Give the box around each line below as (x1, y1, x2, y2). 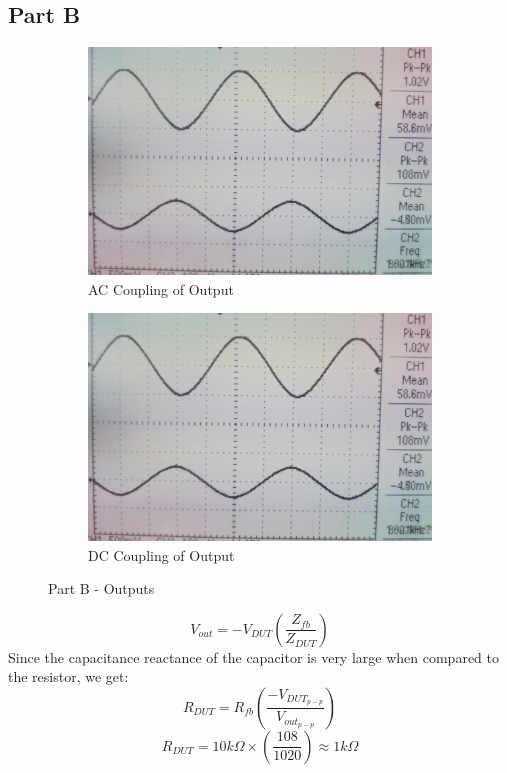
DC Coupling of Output (88, 544, 235, 565)
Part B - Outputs (48, 578, 155, 599)
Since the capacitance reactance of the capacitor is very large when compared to (8, 646, 499, 667)
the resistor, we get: (8, 666, 129, 687)
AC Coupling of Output (88, 278, 234, 299)
